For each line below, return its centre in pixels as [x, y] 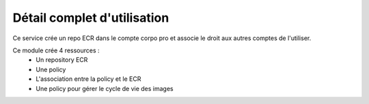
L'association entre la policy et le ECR [88, 79]
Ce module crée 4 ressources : [56, 50]
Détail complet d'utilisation [91, 18]
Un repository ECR [62, 60]
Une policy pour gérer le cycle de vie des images [105, 88]
